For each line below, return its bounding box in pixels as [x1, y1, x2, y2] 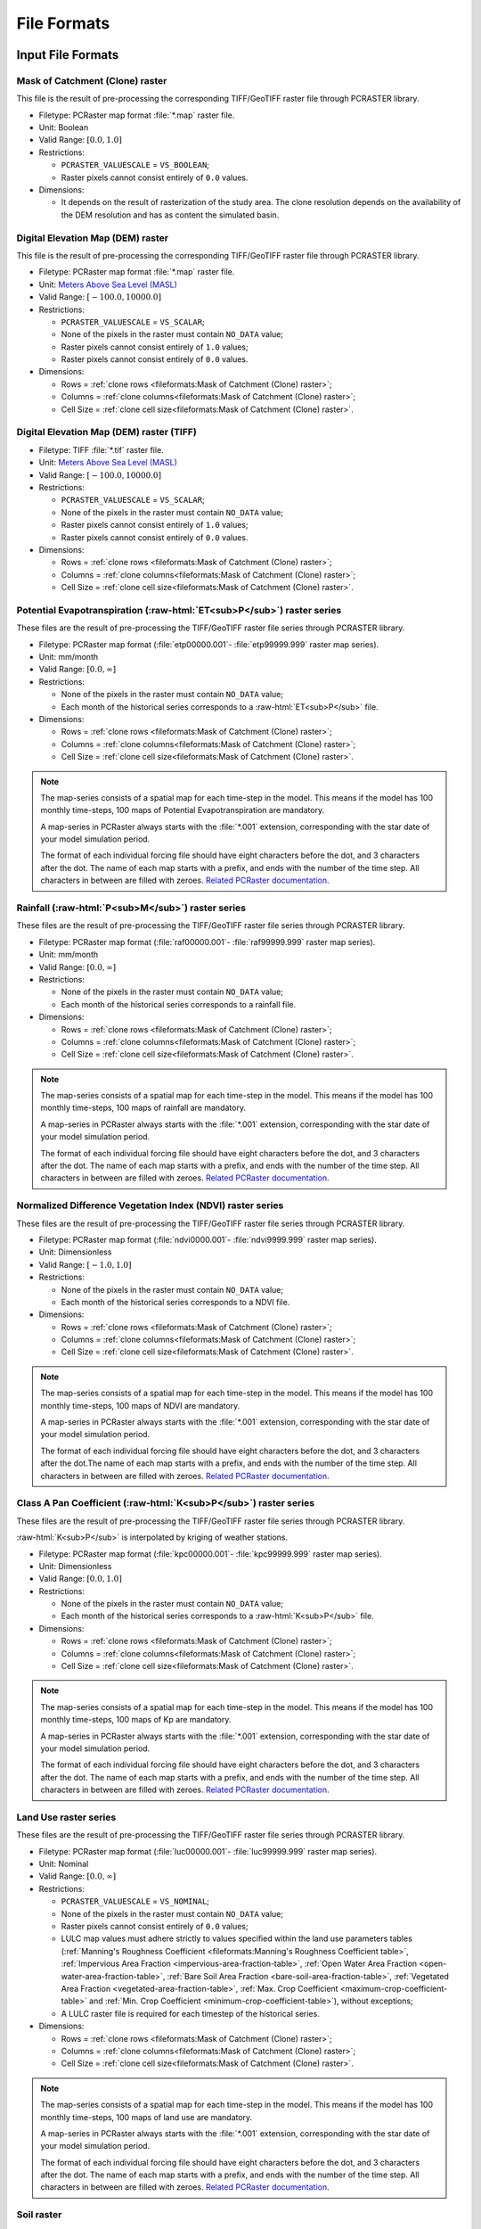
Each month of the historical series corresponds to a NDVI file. [61, 1296, 290, 1307]
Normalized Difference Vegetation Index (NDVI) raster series [16, 1199, 284, 1212]
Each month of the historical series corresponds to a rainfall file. [61, 999, 297, 1009]
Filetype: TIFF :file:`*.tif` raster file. [38, 444, 164, 455]
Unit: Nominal [38, 1859, 89, 1870]
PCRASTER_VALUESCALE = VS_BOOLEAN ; [61, 160, 209, 170]
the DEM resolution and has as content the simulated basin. [61, 210, 280, 220]
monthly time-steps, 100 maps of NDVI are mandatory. [40, 1400, 240, 1411]
